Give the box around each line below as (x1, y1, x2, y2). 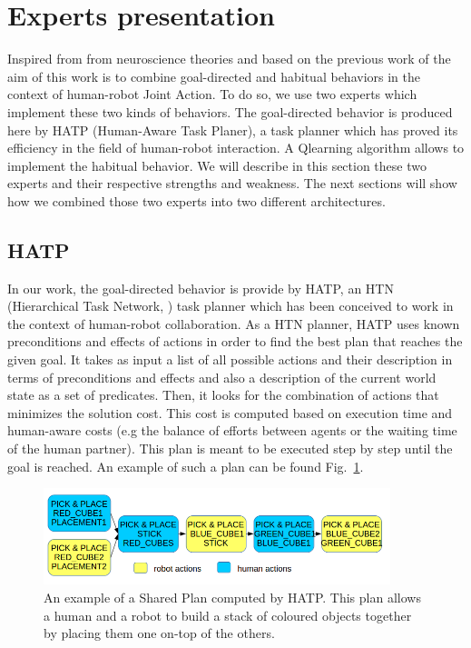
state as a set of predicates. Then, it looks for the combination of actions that (7, 385, 439, 404)
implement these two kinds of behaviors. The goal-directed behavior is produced (7, 102, 453, 121)
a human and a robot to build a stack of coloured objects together (44, 605, 412, 624)
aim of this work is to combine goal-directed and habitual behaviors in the (7, 66, 420, 85)
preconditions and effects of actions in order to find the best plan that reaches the (7, 332, 463, 351)
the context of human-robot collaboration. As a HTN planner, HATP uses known (7, 314, 460, 333)
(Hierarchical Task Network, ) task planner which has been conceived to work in (7, 296, 454, 315)
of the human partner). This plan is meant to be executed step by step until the (7, 439, 453, 458)
